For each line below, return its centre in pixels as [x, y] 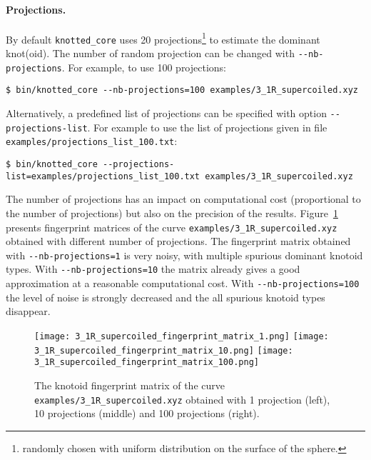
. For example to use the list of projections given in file [207, 127]
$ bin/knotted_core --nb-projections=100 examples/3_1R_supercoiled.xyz [182, 90]
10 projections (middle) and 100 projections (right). [147, 413]
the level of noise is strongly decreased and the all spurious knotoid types [166, 297]
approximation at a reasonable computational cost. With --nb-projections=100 [183, 283]
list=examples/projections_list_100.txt [103, 176]
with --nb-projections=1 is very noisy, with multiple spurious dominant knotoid [184, 255]
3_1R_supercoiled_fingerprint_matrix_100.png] [147, 362]
